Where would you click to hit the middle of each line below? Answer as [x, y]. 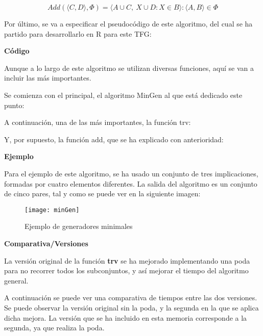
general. [16, 280]
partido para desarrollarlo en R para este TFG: [78, 33]
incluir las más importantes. [48, 78]
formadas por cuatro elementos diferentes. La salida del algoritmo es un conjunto [131, 183]
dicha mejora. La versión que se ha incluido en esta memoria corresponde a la [126, 317]
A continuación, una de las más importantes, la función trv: [98, 122]
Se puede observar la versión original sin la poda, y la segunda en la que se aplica [131, 307]
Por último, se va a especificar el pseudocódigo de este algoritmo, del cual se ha [128, 23]
